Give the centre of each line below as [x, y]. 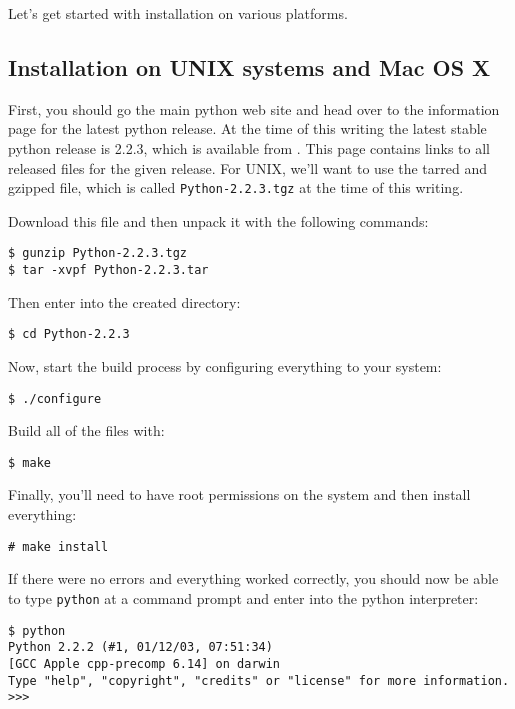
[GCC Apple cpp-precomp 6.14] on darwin [144, 663]
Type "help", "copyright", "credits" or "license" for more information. [259, 680]
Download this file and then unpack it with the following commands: [218, 220]
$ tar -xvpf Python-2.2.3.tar [108, 270]
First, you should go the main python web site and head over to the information [254, 108]
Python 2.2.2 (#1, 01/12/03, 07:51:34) [140, 647]
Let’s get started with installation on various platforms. [178, 13]
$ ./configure [55, 398]
